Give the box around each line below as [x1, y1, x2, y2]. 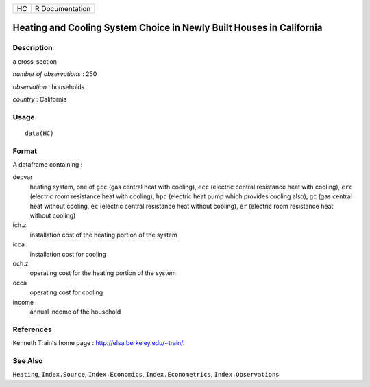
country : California [12, 95, 67, 103]
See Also [12, 355, 43, 365]
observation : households [12, 82, 85, 91]
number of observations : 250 [12, 70, 97, 78]
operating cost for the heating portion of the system [29, 269, 176, 277]
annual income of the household [29, 307, 121, 316]
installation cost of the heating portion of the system [29, 231, 177, 239]
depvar [12, 173, 33, 181]
